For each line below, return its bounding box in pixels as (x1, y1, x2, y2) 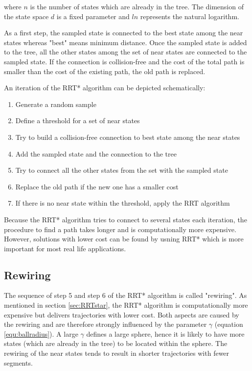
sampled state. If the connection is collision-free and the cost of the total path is (4, 56, 245, 66)
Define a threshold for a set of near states (15, 115, 140, 126)
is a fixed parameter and (56, 11, 130, 21)
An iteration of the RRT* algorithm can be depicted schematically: (4, 82, 206, 93)
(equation (214, 319, 243, 329)
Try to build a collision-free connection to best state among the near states (15, 132, 240, 142)
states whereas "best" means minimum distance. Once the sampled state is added (4, 37, 247, 47)
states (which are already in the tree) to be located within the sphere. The (4, 338, 228, 348)
